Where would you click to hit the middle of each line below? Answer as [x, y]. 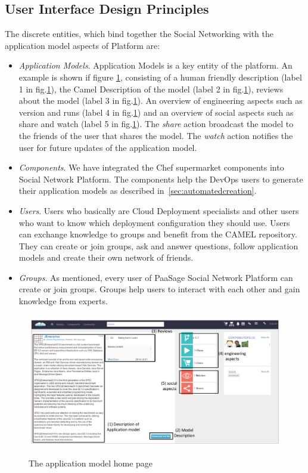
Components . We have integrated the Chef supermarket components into [151, 167]
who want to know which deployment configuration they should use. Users [154, 222]
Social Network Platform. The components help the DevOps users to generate [161, 179]
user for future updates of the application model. [108, 147]
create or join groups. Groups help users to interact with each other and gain [159, 289]
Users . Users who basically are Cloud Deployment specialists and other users [159, 210]
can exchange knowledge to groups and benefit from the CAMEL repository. [158, 234]
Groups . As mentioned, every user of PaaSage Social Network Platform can [156, 277]
